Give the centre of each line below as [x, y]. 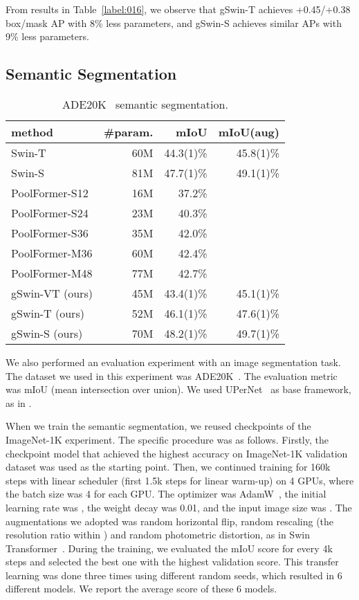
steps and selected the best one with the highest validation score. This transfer [172, 562]
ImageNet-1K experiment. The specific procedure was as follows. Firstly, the [167, 439]
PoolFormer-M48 [52, 273]
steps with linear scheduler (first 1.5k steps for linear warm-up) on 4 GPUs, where [180, 480]
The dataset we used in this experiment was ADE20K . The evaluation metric [172, 375]
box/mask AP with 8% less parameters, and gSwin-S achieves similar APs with [174, 22]
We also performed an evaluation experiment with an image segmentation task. [173, 362]
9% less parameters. [47, 36]
